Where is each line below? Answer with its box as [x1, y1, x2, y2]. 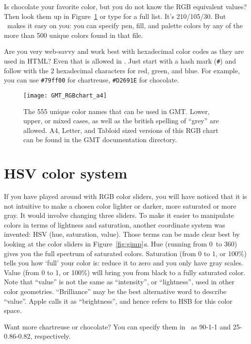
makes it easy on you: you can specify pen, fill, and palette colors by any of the [7, 20, 243, 31]
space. [4, 305, 22, 315]
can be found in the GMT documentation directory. [23, 134, 177, 145]
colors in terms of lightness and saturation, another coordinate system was [4, 219, 225, 229]
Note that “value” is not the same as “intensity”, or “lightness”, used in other [4, 277, 235, 287]
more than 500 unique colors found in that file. [4, 30, 143, 40]
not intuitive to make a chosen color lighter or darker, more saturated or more [4, 200, 236, 211]
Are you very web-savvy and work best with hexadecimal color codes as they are [4, 46, 244, 56]
